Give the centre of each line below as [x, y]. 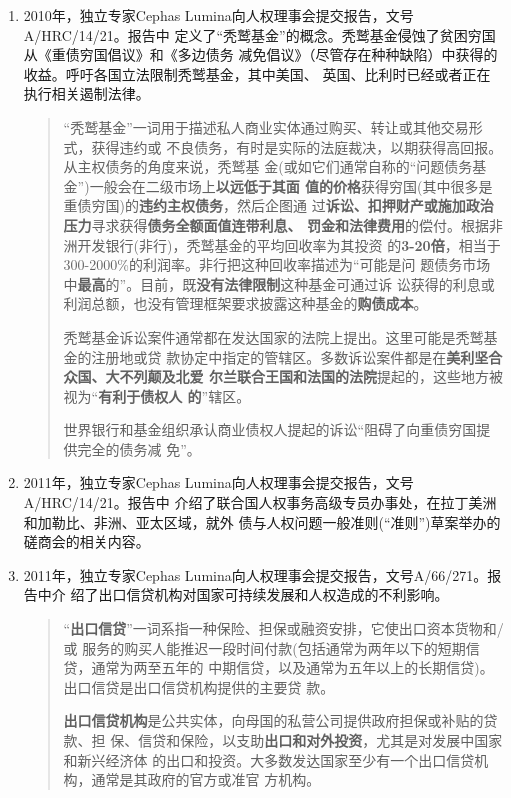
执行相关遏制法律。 [86, 93]
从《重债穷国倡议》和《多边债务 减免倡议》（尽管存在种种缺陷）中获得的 [260, 54]
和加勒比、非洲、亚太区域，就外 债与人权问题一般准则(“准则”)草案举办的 [262, 521]
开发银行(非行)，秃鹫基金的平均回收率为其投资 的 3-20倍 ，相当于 [289, 244]
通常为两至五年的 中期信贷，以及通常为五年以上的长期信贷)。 [292, 667]
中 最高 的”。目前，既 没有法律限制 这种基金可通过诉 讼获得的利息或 [279, 283]
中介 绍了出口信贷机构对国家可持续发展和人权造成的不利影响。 [243, 594]
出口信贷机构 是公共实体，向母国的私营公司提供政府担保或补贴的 [273, 720]
